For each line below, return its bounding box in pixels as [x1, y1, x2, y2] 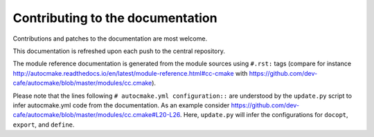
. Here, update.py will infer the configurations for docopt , [180, 111, 349, 119]
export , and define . [12, 120, 75, 129]
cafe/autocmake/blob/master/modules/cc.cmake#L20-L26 [12, 111, 181, 119]
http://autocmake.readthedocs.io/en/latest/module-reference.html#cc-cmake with [12, 69, 248, 77]
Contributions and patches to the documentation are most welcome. [12, 34, 208, 43]
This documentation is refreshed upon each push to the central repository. [12, 47, 225, 55]
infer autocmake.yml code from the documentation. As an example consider [12, 101, 230, 109]
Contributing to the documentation [12, 10, 217, 25]
